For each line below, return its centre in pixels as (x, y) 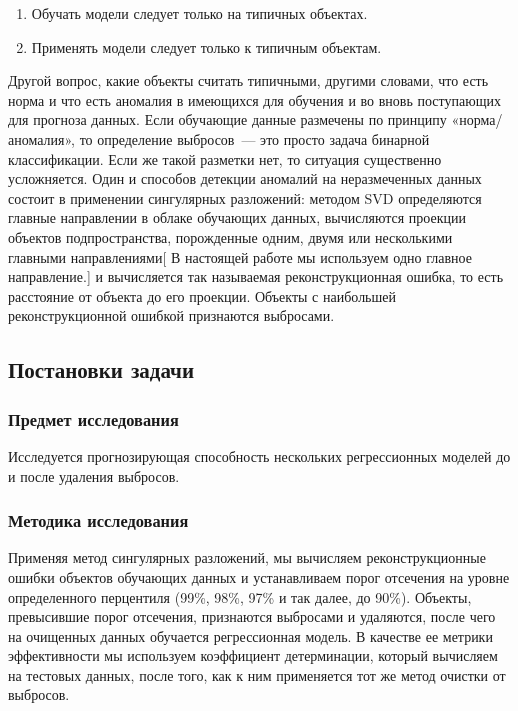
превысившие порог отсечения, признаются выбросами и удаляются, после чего (252, 616)
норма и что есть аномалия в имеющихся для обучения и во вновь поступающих (254, 99)
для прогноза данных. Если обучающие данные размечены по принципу (227, 119)
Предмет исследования (93, 418)
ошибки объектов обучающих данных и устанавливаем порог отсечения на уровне (259, 576)
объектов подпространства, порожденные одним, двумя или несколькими (230, 236)
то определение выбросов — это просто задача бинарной (254, 138)
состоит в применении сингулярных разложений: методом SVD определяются (245, 197)
